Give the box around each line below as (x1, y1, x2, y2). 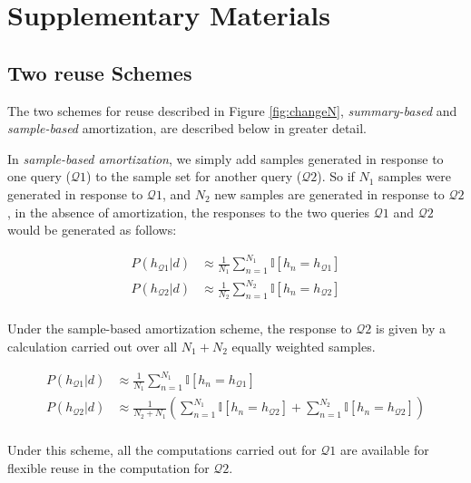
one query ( (7, 167, 72, 186)
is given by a (375, 319, 446, 338)
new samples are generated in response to (214, 184, 445, 203)
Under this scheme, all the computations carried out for (7, 440, 317, 459)
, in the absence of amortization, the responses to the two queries (7, 202, 370, 221)
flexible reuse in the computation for (7, 458, 210, 477)
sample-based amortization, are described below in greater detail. (7, 119, 368, 138)
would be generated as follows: (7, 220, 177, 239)
